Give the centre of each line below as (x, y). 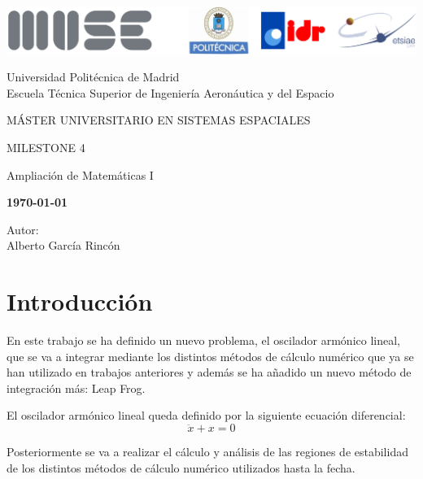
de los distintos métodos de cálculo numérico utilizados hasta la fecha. (181, 467)
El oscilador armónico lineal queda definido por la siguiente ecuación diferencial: (206, 415)
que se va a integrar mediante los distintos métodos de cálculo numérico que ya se (210, 356)
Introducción (80, 301)
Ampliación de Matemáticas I (80, 174)
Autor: (23, 229)
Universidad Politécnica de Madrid (93, 77)
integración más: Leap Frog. (76, 388)
